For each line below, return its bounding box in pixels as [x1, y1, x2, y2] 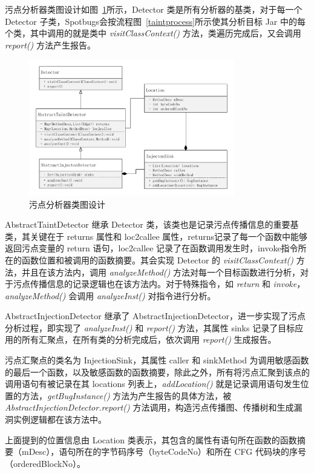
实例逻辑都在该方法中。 [13, 413, 106, 426]
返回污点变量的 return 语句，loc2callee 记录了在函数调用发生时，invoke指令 [5, 242, 298, 254]
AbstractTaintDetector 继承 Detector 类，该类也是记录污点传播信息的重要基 [5, 218, 299, 231]
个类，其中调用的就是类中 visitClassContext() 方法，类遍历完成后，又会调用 [5, 27, 301, 39]
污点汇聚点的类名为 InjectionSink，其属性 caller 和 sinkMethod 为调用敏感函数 [5, 354, 309, 366]
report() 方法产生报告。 [5, 38, 96, 51]
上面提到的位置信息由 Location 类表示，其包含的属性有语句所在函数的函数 [5, 433, 297, 446]
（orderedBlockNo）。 [5, 457, 85, 469]
